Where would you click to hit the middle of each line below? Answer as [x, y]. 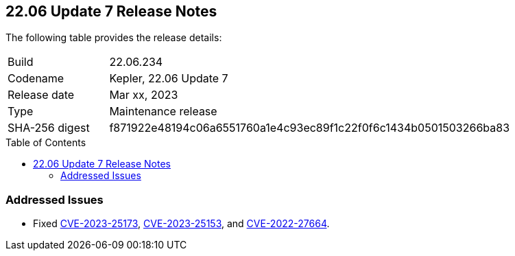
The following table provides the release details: [114, 38]
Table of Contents [46, 143]
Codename [36, 79]
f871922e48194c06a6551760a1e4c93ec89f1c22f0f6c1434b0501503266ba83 [310, 128]
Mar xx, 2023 [144, 95]
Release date [41, 95]
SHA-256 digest [49, 128]
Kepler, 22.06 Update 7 [169, 79]
